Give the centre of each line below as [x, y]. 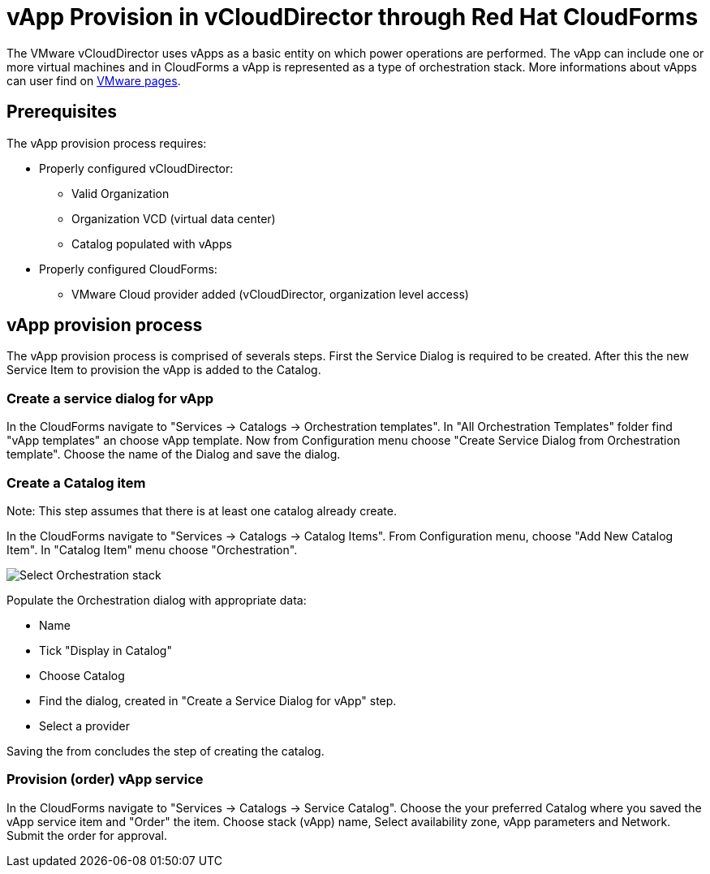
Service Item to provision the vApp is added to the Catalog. [164, 370]
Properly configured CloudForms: [128, 269]
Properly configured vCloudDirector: [136, 168]
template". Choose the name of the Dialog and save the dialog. [174, 454]
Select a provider [85, 725]
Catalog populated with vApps [152, 243]
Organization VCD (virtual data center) [174, 218]
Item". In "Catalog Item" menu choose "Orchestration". [152, 549]
